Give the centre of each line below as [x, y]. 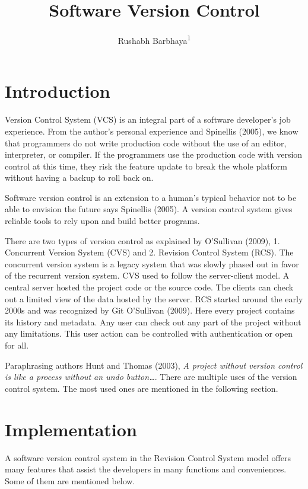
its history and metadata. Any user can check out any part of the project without [153, 322]
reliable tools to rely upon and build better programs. [102, 221]
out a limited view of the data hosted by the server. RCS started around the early [154, 298]
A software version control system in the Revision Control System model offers [148, 457]
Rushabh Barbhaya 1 [154, 39]
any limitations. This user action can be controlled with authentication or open [149, 333]
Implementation [71, 429]
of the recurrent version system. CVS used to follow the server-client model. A [147, 275]
